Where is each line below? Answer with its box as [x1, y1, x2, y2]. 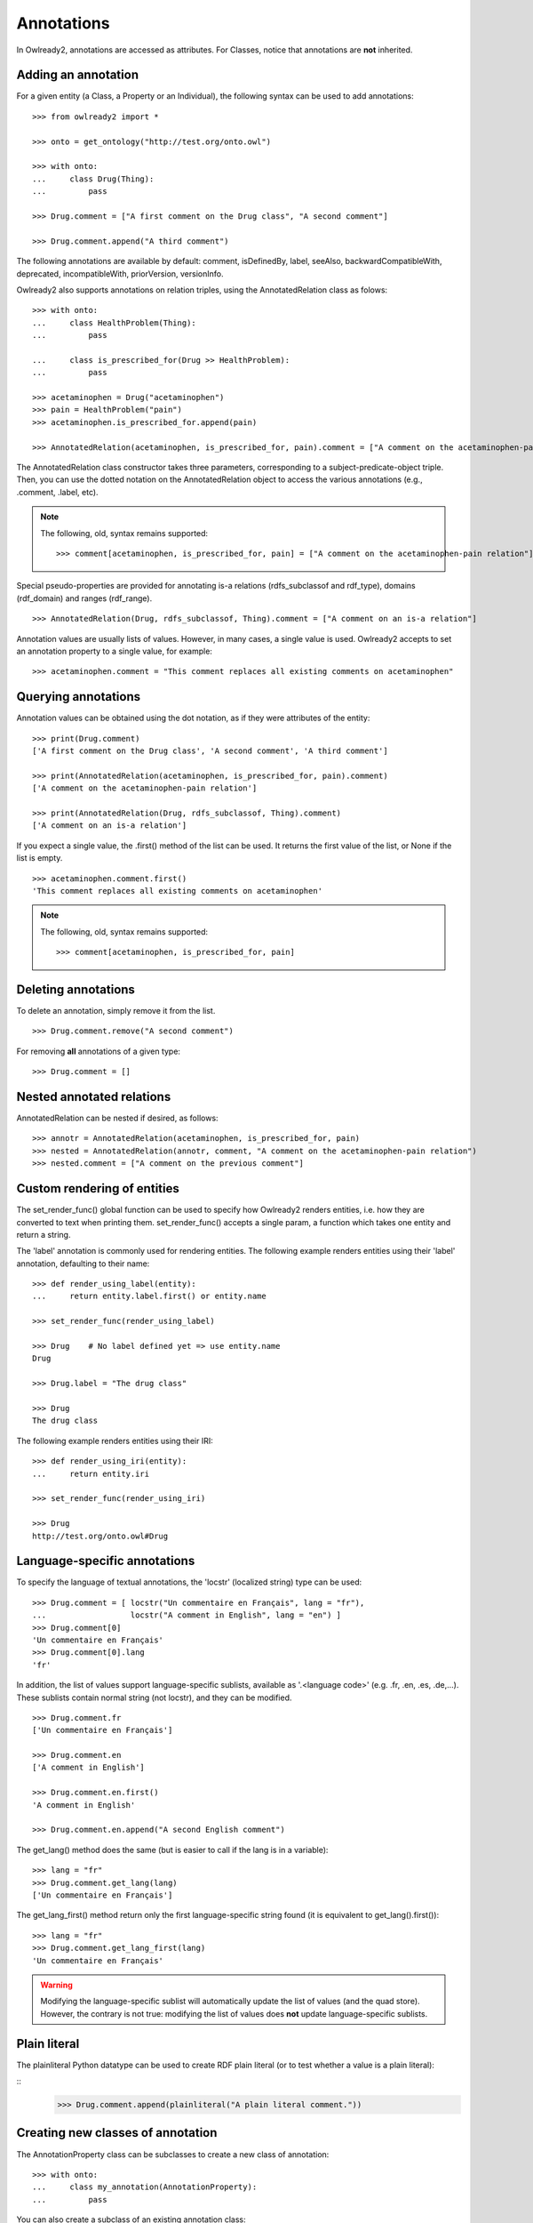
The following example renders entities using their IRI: [16, 1435, 213, 1446]
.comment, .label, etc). [16, 486, 99, 497]
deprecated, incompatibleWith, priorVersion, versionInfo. [16, 268, 224, 279]
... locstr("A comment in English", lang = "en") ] [32, 1610, 342, 1620]
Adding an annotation [16, 68, 139, 83]
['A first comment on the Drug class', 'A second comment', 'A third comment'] [32, 745, 388, 756]
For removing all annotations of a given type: [16, 1046, 181, 1056]
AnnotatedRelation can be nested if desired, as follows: [16, 1112, 219, 1124]
